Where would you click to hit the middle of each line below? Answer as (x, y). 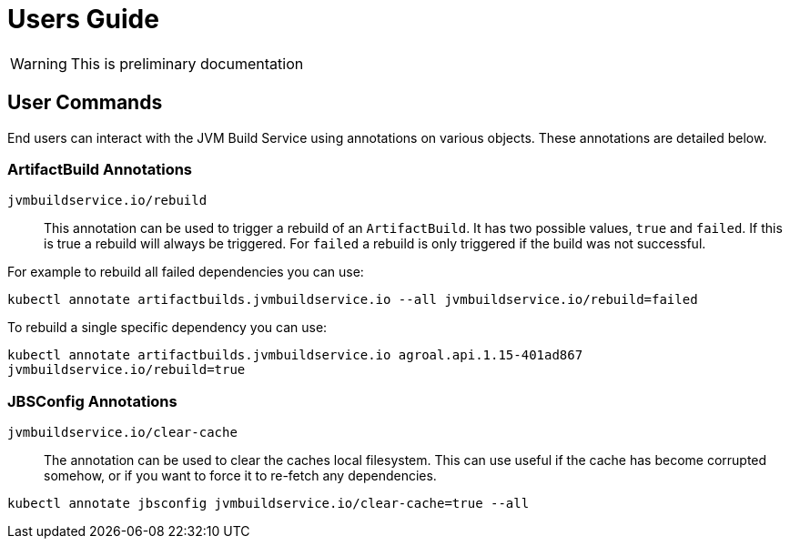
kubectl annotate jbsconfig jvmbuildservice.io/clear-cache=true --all (268, 504)
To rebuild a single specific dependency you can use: (167, 328)
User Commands (85, 103)
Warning (39, 63)
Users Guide (83, 19)
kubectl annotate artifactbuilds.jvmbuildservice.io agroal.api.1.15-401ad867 (295, 355)
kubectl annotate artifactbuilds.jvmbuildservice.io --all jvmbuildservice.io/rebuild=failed (353, 300)
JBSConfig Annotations (92, 401)
